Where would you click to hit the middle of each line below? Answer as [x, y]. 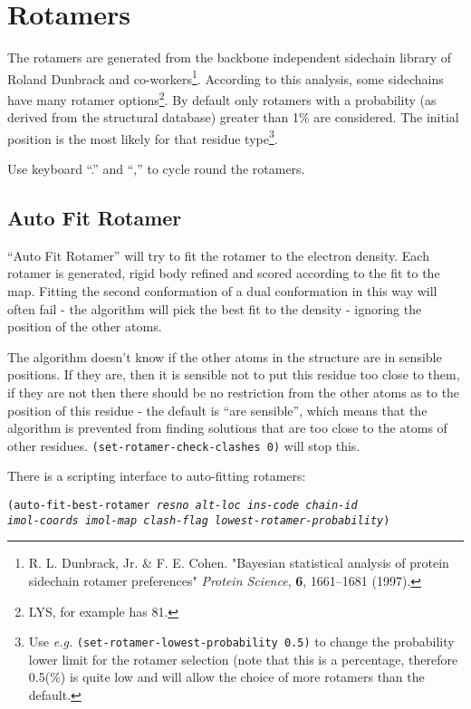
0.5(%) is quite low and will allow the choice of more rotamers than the [226, 677]
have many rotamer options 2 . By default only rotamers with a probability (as [222, 98]
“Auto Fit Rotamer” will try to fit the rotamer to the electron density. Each [218, 255]
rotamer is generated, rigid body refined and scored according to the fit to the [224, 273]
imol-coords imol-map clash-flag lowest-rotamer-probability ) [199, 520]
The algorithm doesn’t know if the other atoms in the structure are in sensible [225, 356]
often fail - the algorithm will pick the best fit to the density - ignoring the [215, 308]
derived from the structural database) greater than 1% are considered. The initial [233, 117]
